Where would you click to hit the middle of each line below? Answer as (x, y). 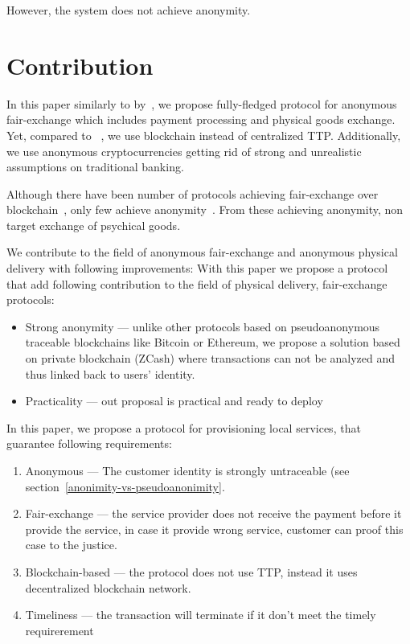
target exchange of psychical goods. (94, 225)
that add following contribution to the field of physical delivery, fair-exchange (197, 283)
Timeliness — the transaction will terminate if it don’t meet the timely (201, 615)
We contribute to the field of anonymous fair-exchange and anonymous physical (202, 252)
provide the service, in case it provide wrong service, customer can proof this (214, 529)
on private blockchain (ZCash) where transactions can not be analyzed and (210, 358)
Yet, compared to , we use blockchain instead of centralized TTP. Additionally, (204, 135)
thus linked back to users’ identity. (110, 373)
